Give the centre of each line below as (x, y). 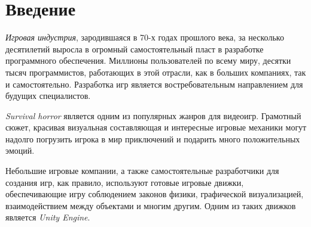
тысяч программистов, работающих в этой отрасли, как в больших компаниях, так (156, 72)
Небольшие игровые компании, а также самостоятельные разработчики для (142, 171)
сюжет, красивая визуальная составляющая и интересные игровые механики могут (156, 127)
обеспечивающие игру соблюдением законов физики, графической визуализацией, (155, 194)
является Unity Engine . (48, 217)
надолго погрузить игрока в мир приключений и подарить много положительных (153, 139)
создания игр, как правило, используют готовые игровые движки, (125, 182)
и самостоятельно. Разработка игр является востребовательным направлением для (154, 84)
